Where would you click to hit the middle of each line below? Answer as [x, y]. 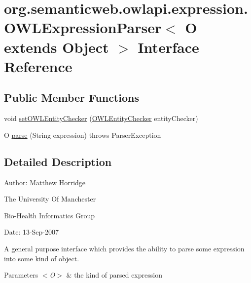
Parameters [21, 275]
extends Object [56, 47]
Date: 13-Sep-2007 [32, 232]
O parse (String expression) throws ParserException [83, 135]
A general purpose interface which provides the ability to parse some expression [124, 248]
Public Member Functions [72, 98]
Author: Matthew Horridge [45, 182]
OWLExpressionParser [83, 27]
